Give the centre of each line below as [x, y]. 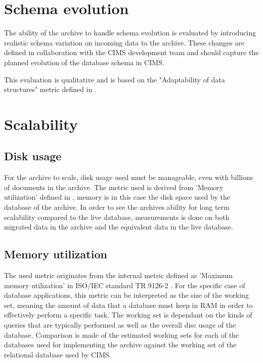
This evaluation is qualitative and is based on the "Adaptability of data [115, 79]
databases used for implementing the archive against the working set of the [120, 345]
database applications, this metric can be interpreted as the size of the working [126, 295]
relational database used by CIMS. [58, 354]
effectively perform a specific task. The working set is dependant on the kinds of [128, 315]
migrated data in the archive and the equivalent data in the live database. [119, 227]
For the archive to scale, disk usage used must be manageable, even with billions [129, 177]
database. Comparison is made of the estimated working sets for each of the [122, 334]
